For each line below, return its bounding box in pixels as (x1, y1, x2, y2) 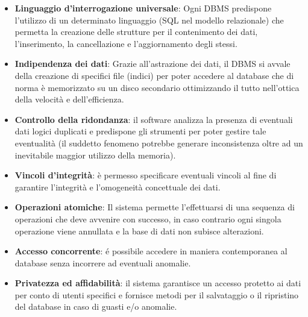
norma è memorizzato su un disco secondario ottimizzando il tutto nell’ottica (14, 81, 300, 93)
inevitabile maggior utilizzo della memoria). (14, 148, 176, 161)
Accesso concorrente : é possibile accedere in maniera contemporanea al (14, 245, 288, 257)
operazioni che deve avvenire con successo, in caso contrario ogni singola (14, 212, 281, 225)
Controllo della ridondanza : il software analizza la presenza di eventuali (14, 113, 293, 125)
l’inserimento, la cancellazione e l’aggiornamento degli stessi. (14, 37, 237, 49)
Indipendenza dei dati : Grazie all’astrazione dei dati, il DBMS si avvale (14, 57, 291, 70)
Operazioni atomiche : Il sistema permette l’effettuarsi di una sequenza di (14, 201, 295, 213)
